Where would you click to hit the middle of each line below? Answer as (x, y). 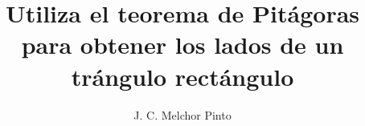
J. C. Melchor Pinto (182, 114)
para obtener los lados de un (182, 45)
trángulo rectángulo (182, 76)
